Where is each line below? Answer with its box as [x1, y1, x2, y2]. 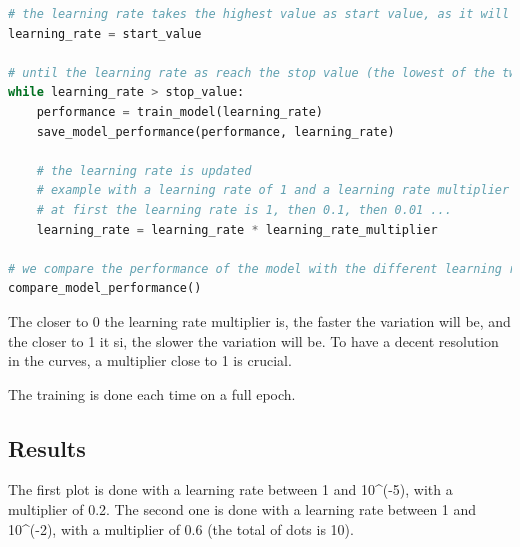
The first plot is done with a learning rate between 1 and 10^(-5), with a [8, 479, 453, 500]
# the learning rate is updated [36, 163, 252, 178]
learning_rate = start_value [8, 26, 202, 41]
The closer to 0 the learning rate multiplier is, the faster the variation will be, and [8, 310, 511, 331]
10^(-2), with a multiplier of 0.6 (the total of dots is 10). [8, 518, 354, 539]
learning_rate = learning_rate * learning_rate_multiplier [36, 222, 438, 237]
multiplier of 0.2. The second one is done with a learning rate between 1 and [8, 499, 477, 520]
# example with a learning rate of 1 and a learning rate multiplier [36, 183, 510, 198]
